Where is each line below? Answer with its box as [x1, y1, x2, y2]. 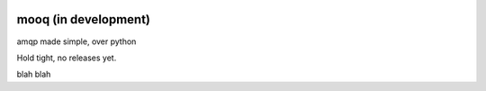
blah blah [16, 68, 51, 80]
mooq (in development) [16, 12, 151, 27]
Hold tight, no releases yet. [16, 52, 117, 63]
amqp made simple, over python [16, 36, 137, 47]
